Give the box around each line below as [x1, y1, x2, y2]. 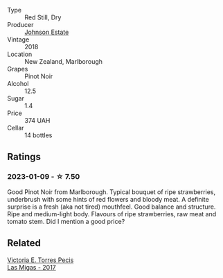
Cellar [7, 124, 24, 132]
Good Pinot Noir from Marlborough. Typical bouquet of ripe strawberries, [7, 187, 216, 196]
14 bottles [24, 131, 53, 139]
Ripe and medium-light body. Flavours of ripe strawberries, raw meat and [7, 209, 217, 218]
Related [7, 237, 42, 249]
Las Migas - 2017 [7, 263, 57, 271]
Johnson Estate [24, 28, 69, 36]
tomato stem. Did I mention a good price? [7, 217, 125, 225]
